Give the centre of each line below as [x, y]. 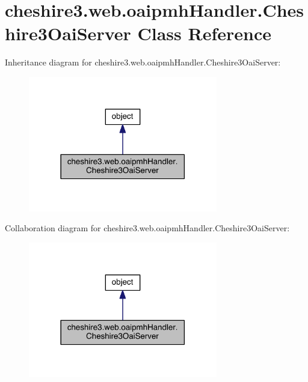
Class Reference [204, 33]
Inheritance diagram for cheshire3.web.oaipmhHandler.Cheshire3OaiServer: [143, 62]
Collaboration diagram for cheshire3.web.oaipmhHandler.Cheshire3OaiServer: [147, 228]
